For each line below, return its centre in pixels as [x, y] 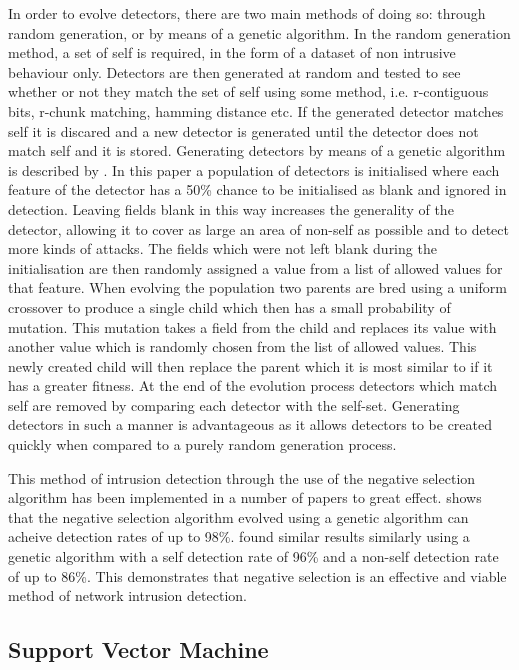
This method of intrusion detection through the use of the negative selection [242, 477]
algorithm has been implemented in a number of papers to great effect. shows [245, 497]
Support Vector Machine [138, 649]
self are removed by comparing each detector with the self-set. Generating [234, 404]
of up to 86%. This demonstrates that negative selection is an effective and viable [257, 575]
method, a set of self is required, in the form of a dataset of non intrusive [232, 52]
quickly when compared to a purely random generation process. [202, 444]
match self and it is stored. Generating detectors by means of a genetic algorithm [257, 150]
